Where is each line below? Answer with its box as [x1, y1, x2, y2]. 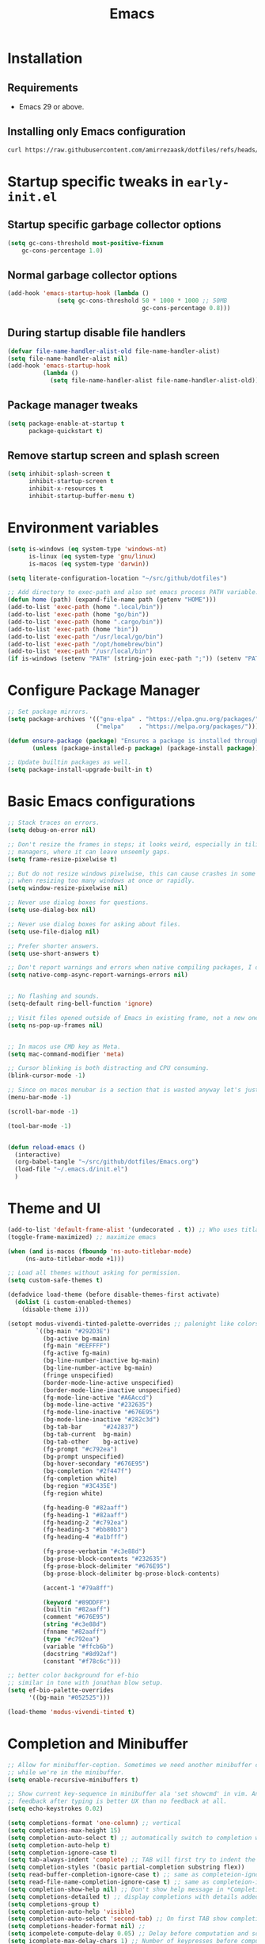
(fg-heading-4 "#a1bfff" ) [42, 1533, 128, 1541]
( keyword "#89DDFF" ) [42, 1598, 111, 1606]
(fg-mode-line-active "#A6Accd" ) [42, 1394, 153, 1401]
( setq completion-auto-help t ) [7, 1841, 111, 1849]
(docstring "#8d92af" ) [42, 1650, 118, 1658]
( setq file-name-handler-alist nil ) [7, 355, 128, 362]
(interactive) [14, 1151, 61, 1159]
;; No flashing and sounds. [7, 992, 100, 1000]
